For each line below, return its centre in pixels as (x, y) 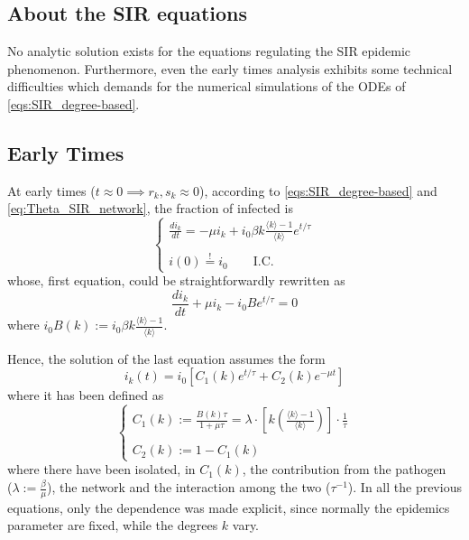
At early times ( (51, 190)
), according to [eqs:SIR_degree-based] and (318, 190)
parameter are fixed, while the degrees (113, 525)
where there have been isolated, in (101, 469)
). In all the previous (405, 487)
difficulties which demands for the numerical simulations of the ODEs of (207, 86)
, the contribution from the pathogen (344, 469)
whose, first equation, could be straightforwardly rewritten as (176, 280)
